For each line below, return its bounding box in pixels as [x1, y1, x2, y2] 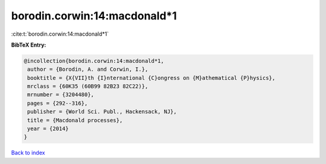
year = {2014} [27, 125, 69, 133]
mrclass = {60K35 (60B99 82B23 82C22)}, [27, 83, 149, 90]
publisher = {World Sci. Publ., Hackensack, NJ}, [27, 108, 177, 115]
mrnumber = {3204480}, [27, 91, 95, 98]
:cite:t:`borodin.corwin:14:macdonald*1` [11, 30, 109, 38]
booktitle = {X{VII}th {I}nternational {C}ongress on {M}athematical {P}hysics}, [27, 74, 276, 81]
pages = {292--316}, [27, 100, 88, 107]
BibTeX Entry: [11, 41, 46, 48]
